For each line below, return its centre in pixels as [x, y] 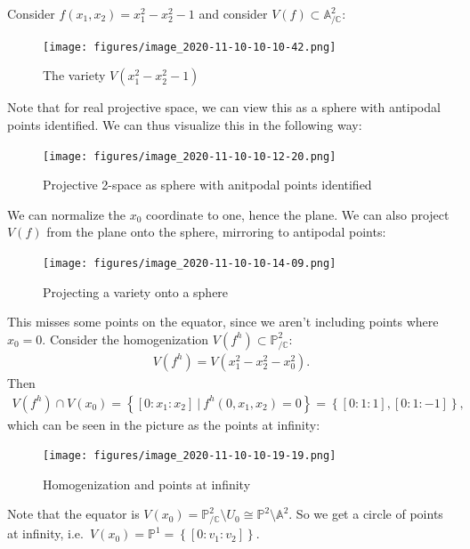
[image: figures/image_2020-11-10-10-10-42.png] [190, 47]
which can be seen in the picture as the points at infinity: [164, 424]
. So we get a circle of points [366, 514]
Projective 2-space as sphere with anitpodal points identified [207, 185]
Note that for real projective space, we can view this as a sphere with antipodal [224, 107]
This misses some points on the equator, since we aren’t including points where [223, 322]
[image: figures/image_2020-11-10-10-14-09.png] [190, 264]
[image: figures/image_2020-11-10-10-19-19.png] [190, 456]
